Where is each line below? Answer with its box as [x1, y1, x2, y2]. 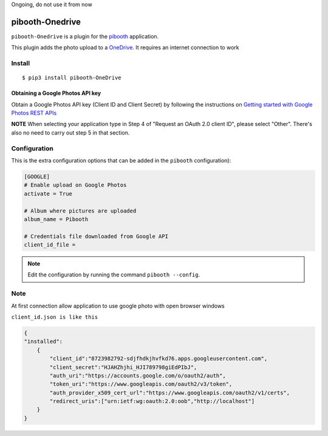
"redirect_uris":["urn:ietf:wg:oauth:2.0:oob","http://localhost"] [49, 398, 255, 405]
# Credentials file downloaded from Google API [24, 233, 168, 240]
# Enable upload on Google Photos [24, 181, 127, 189]
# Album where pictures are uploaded [24, 207, 137, 214]
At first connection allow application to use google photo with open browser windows [11, 302, 225, 309]
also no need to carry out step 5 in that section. [11, 128, 130, 136]
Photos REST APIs [11, 110, 57, 117]
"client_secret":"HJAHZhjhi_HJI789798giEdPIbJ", [49, 364, 197, 371]
